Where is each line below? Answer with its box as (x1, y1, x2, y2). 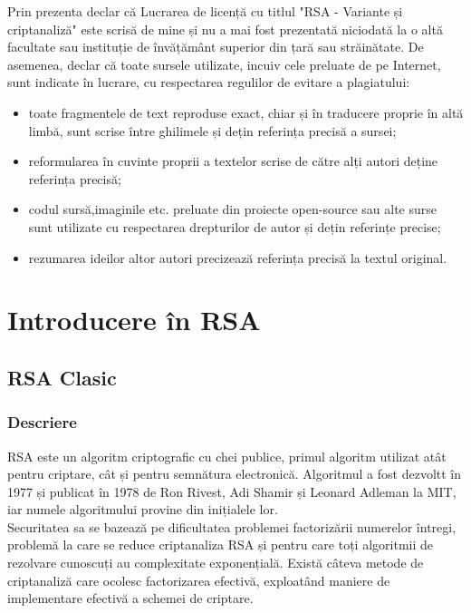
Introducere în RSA (7, 301, 261, 338)
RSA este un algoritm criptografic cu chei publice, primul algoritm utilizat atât (7, 446, 447, 465)
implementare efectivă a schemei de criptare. (7, 589, 254, 608)
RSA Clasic (7, 363, 117, 391)
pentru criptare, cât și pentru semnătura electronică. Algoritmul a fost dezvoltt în (7, 464, 462, 483)
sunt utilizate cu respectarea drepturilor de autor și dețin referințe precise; (28, 217, 441, 236)
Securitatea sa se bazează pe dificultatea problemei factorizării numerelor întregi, (7, 517, 457, 536)
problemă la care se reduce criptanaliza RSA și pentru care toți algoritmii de (7, 535, 433, 554)
